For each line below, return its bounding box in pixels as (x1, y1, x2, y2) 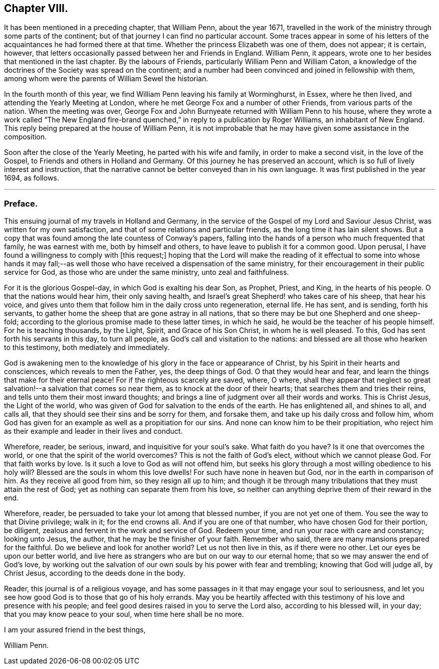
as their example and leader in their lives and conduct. (4, 427, 183, 436)
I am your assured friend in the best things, (4, 625, 146, 634)
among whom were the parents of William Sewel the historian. (4, 74, 208, 83)
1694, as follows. (4, 174, 59, 183)
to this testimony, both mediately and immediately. (4, 343, 170, 352)
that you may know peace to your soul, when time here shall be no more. (4, 610, 244, 619)
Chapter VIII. (4, 2, 68, 15)
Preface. (4, 198, 38, 209)
